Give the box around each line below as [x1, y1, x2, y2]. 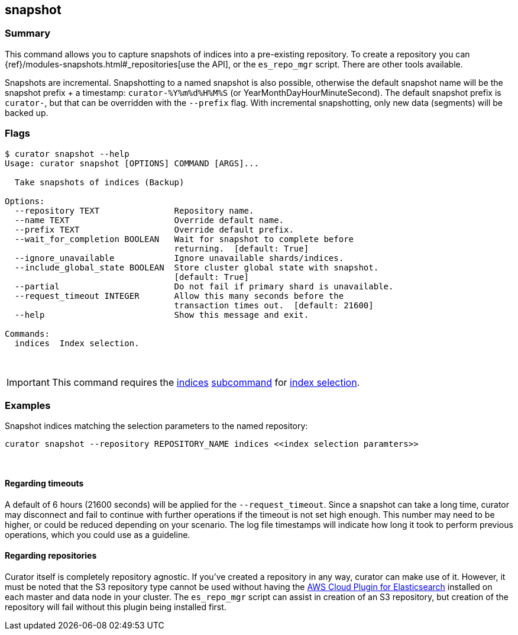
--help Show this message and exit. [14, 310, 309, 320]
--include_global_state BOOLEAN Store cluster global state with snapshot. [14, 262, 379, 272]
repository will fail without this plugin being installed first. [5, 601, 226, 612]
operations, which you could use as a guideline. [5, 529, 190, 540]
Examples [5, 399, 51, 411]
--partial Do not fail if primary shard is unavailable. [14, 281, 394, 291]
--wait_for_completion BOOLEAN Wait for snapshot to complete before [14, 234, 354, 244]
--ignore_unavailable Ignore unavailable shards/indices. [14, 253, 344, 263]
